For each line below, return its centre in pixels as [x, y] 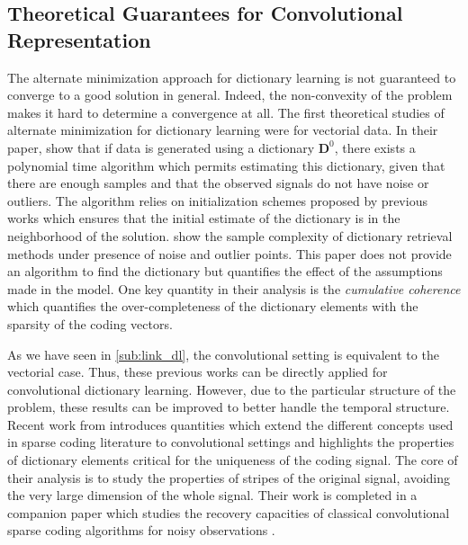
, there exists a [375, 147]
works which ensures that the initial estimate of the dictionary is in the [204, 218]
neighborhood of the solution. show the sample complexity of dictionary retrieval [230, 235]
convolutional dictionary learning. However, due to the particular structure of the [232, 389]
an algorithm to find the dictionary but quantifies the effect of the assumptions [225, 271]
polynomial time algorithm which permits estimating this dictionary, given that [226, 165]
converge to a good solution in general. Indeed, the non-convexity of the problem [230, 95]
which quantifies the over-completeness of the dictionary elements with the [213, 306]
